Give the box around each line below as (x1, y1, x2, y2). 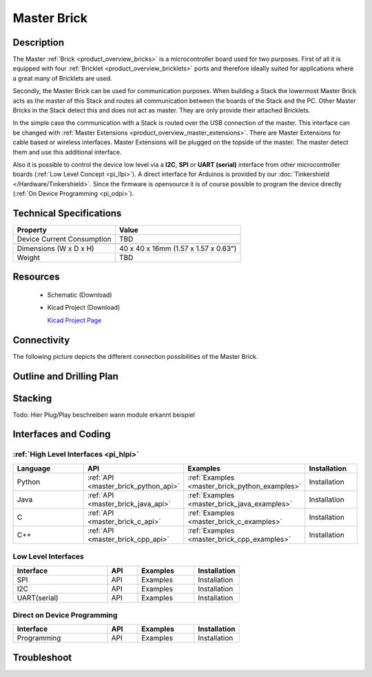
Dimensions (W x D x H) (17, 244, 94, 253)
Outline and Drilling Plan (12, 370, 118, 382)
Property (17, 225, 48, 235)
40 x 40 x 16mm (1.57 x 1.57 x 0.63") (118, 244, 237, 253)
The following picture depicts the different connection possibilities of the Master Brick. (12, 352, 258, 360)
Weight (17, 253, 41, 262)
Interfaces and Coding (12, 429, 111, 440)
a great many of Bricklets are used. (12, 74, 113, 82)
